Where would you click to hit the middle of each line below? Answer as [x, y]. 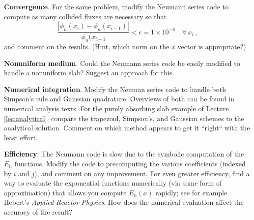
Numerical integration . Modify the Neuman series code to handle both [115, 89]
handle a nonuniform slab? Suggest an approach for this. [89, 73]
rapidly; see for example [191, 192]
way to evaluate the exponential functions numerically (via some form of [113, 183]
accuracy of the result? [38, 211]
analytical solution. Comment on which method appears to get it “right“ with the [127, 128]
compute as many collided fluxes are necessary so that [85, 16]
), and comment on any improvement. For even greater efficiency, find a [142, 173]
